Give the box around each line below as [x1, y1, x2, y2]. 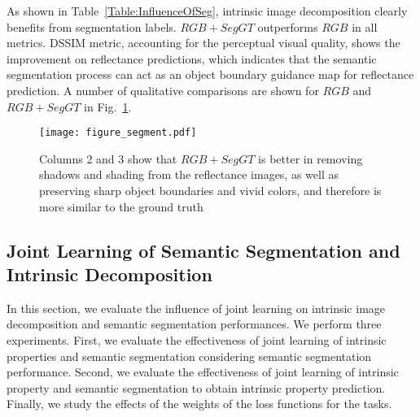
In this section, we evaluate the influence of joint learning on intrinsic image [7, 299, 386, 316]
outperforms [257, 18, 318, 35]
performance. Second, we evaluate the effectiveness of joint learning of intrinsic [7, 363, 399, 380]
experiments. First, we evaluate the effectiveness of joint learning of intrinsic [7, 331, 387, 348]
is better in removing [258, 150, 363, 167]
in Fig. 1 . [84, 98, 132, 115]
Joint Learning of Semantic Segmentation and [7, 237, 400, 263]
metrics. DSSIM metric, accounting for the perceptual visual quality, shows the [7, 34, 400, 51]
